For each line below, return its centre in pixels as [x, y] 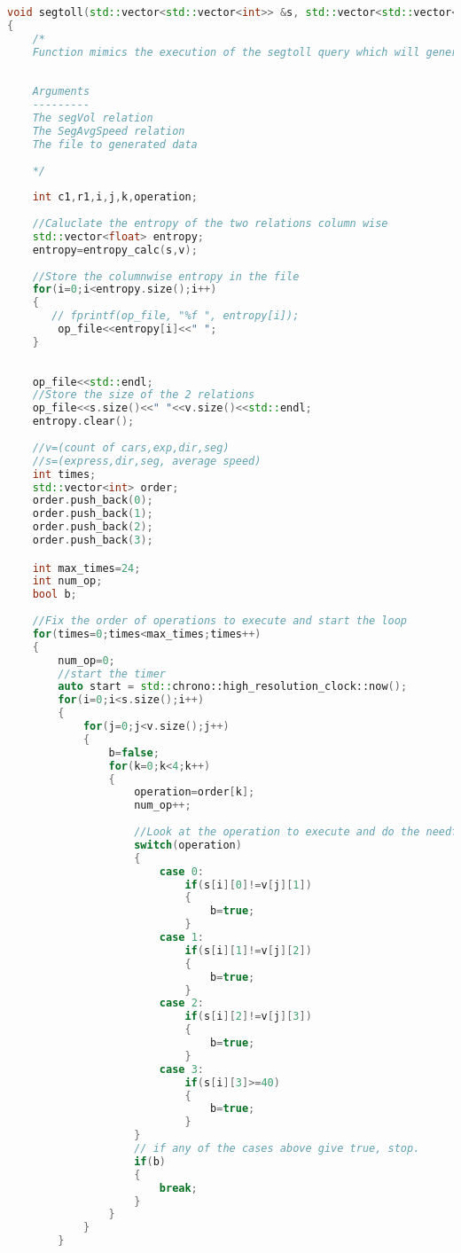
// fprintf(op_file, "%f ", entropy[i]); [176, 316]
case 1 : [181, 938]
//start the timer [112, 673]
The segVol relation [93, 118]
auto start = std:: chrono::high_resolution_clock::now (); [233, 687]
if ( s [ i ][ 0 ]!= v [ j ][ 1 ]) [248, 885]
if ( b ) [150, 1161]
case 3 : [181, 1069]
